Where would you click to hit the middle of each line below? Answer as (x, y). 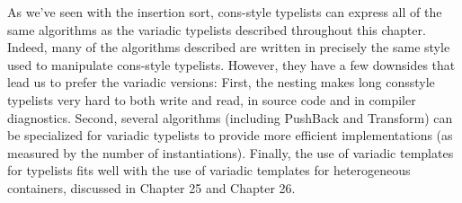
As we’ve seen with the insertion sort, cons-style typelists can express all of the (225, 12)
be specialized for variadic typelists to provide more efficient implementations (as (230, 135)
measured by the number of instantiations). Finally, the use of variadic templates (231, 152)
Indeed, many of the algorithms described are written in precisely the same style (229, 47)
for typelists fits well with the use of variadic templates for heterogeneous (209, 170)
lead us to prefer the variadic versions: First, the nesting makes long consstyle (221, 82)
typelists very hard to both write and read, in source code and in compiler (212, 99)
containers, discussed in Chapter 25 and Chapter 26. (151, 187)
